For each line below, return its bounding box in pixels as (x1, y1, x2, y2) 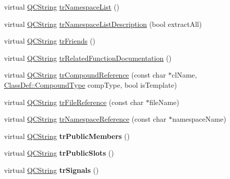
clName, (172, 69, 197, 80)
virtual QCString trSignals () (4, 164, 99, 175)
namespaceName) (172, 114, 226, 124)
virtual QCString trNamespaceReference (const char (4, 114, 167, 124)
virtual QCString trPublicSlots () (4, 148, 114, 158)
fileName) (149, 96, 179, 107)
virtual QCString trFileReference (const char (4, 96, 144, 107)
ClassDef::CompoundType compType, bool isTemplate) (4, 79, 177, 90)
